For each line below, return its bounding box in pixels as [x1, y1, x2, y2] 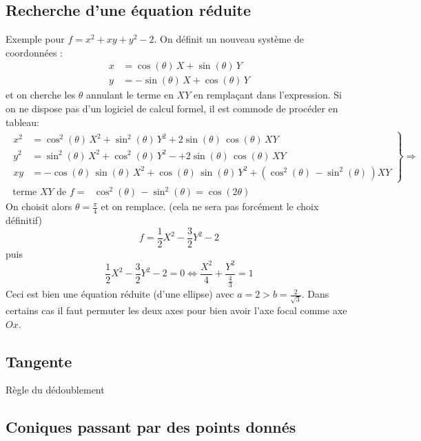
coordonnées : [6, 45, 63, 59]
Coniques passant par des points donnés [6, 416, 296, 438]
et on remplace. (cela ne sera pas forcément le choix [101, 199, 319, 214]
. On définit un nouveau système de [154, 32, 305, 46]
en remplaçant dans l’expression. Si [193, 88, 342, 102]
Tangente [6, 350, 72, 371]
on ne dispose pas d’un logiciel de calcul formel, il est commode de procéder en [6, 101, 338, 116]
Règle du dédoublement [6, 382, 105, 397]
